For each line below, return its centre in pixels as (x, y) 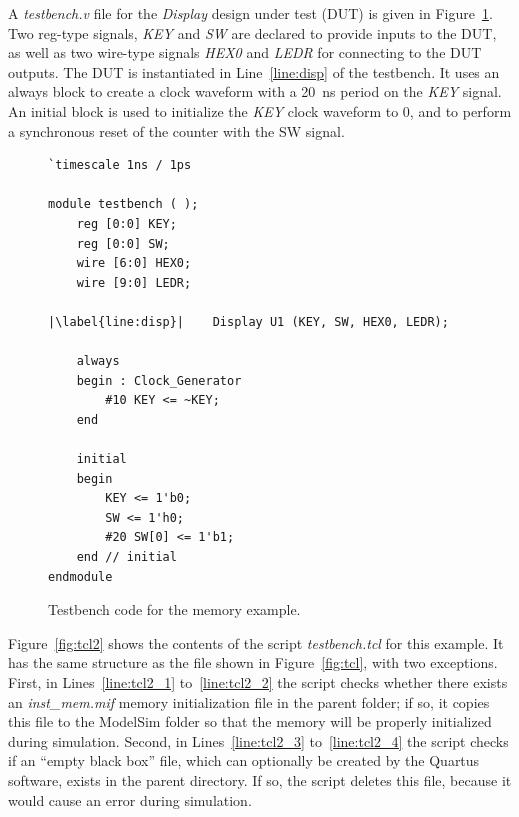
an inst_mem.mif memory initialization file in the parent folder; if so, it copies (249, 701)
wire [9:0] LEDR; (134, 282)
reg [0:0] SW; (123, 243)
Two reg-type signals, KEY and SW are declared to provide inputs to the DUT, (252, 32)
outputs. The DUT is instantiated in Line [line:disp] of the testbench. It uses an (254, 71)
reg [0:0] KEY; (126, 223)
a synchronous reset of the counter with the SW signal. (176, 130)
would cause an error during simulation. (130, 799)
